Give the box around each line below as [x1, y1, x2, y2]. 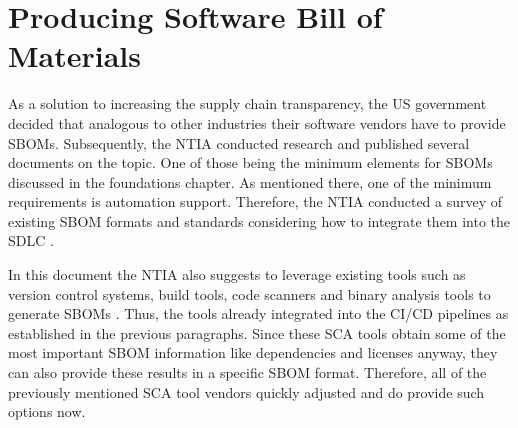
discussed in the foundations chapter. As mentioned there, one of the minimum [8, 171, 492, 192]
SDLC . [8, 230, 54, 251]
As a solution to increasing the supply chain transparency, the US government [8, 93, 487, 114]
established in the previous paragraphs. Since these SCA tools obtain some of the [8, 322, 506, 343]
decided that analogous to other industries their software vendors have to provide [8, 112, 506, 133]
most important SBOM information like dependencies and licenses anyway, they [8, 342, 498, 363]
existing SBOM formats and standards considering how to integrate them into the [8, 210, 511, 231]
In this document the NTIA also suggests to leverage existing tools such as [8, 264, 466, 285]
